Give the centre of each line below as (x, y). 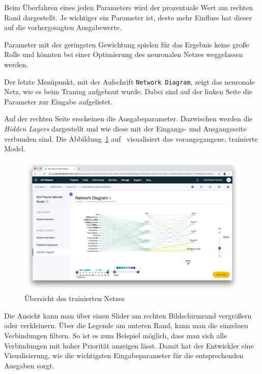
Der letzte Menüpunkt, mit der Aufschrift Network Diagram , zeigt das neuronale (129, 81)
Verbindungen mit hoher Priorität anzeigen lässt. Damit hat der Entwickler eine (129, 345)
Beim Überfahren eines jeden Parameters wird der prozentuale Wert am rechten (128, 7)
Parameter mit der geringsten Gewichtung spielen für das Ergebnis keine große (127, 44)
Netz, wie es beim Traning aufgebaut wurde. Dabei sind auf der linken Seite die (128, 91)
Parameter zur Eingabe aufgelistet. (59, 101)
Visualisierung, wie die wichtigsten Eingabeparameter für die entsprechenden (124, 355)
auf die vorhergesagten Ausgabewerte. (63, 27)
